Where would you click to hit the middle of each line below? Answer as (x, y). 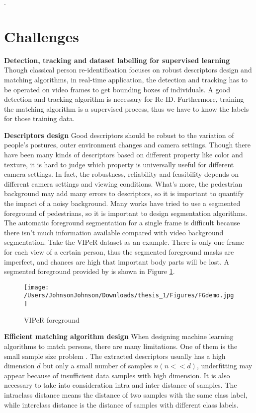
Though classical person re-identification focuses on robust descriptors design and (128, 70)
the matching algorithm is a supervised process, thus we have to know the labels (127, 108)
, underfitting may (224, 366)
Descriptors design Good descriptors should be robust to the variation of (119, 135)
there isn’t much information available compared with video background (114, 232)
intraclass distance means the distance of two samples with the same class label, (126, 394)
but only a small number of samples (97, 366)
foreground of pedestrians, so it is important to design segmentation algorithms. (126, 213)
